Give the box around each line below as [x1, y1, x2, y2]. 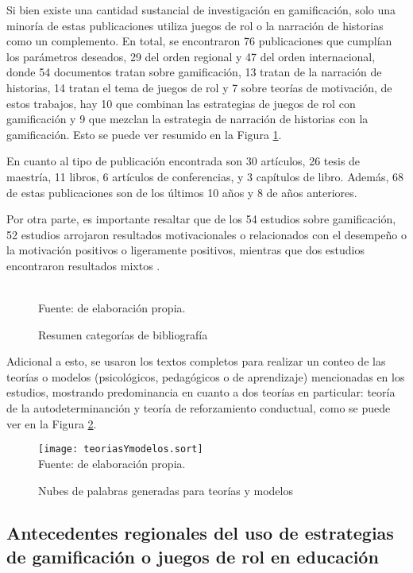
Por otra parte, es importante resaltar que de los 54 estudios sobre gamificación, [6, 211, 396, 227]
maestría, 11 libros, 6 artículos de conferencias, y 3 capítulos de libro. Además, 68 [6, 168, 403, 184]
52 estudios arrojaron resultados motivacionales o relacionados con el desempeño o [6, 226, 407, 242]
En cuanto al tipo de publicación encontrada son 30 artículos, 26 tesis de [6, 153, 361, 169]
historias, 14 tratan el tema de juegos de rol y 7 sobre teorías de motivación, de [6, 79, 392, 95]
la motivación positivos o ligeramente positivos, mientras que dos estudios [6, 242, 365, 258]
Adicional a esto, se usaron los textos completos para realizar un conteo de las [6, 353, 386, 370]
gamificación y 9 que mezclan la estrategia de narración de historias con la [6, 110, 369, 127]
